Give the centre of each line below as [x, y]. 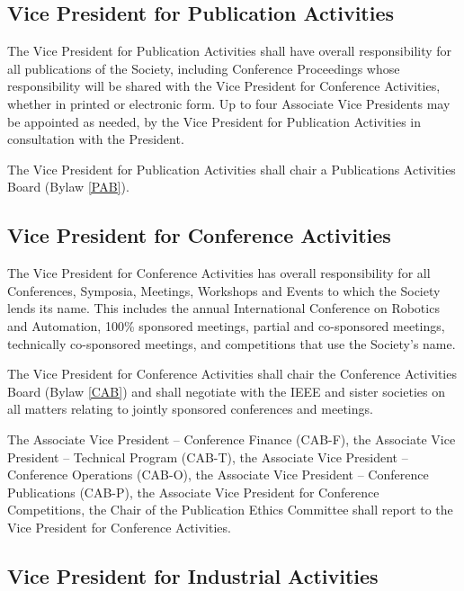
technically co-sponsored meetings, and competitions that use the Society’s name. [232, 343]
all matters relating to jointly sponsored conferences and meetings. [190, 409]
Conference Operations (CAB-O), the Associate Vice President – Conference [218, 475]
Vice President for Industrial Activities [193, 575]
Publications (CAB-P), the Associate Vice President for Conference [193, 492]
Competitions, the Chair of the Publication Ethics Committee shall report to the [230, 510]
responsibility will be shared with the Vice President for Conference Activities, [224, 86]
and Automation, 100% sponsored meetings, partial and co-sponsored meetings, [226, 325]
